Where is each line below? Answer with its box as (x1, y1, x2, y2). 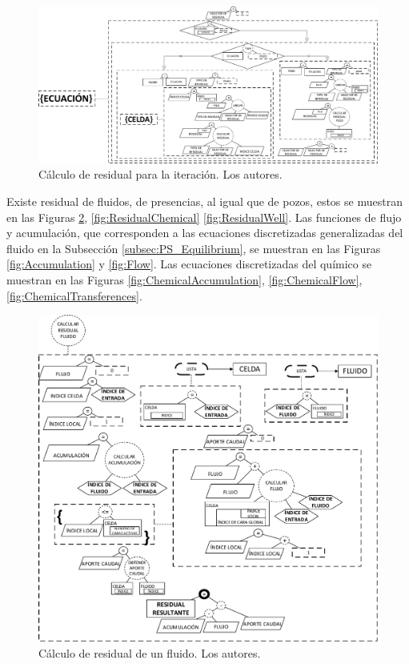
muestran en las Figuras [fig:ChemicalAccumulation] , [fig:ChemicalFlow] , (6, 272, 363, 288)
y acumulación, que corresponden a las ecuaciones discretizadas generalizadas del (6, 224, 403, 241)
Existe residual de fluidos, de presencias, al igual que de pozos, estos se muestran (6, 193, 403, 210)
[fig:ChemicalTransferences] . (6, 287, 142, 304)
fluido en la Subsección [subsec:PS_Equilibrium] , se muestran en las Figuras (6, 239, 381, 256)
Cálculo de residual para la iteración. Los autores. (38, 166, 283, 183)
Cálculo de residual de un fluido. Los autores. (38, 644, 261, 661)
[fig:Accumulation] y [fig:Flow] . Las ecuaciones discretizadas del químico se (6, 256, 372, 272)
